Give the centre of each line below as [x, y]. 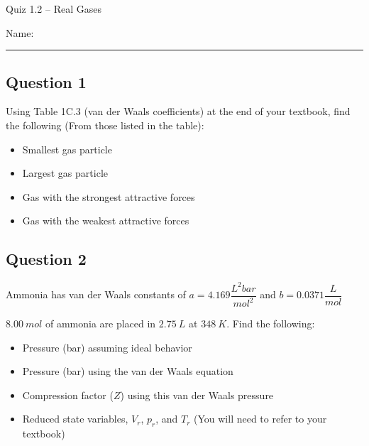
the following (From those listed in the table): [105, 125]
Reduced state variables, [75, 419]
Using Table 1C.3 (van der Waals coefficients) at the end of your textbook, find [178, 111]
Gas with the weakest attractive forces [106, 221]
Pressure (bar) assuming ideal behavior [107, 347]
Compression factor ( [68, 395]
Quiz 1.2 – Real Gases [54, 9]
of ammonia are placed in [100, 323]
